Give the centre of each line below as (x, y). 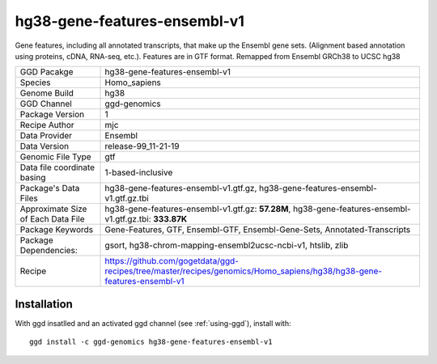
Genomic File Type (56, 157)
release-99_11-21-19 (142, 146)
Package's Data (50, 188)
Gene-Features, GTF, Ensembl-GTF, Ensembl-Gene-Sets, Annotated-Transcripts (258, 230)
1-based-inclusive (139, 172)
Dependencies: (49, 251)
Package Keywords (57, 230)
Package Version (52, 115)
